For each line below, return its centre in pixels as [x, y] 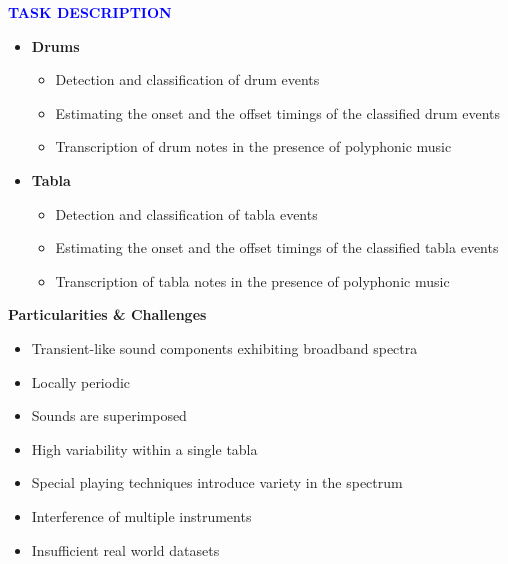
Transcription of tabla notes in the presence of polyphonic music [252, 280]
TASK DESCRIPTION [90, 12]
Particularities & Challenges [107, 314]
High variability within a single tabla [144, 448]
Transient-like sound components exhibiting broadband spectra [224, 347]
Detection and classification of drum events [187, 79]
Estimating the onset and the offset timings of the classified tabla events [277, 247]
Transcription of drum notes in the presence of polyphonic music [253, 146]
